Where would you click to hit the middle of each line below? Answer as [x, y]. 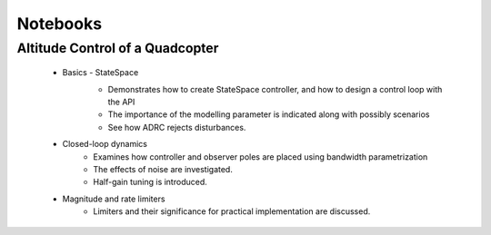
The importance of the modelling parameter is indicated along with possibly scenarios [269, 114]
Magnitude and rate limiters [114, 199]
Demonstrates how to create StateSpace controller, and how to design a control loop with [275, 89]
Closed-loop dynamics [105, 144]
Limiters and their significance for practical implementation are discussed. [232, 211]
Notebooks [60, 24]
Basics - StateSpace [100, 73]
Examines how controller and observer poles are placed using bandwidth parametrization [261, 157]
